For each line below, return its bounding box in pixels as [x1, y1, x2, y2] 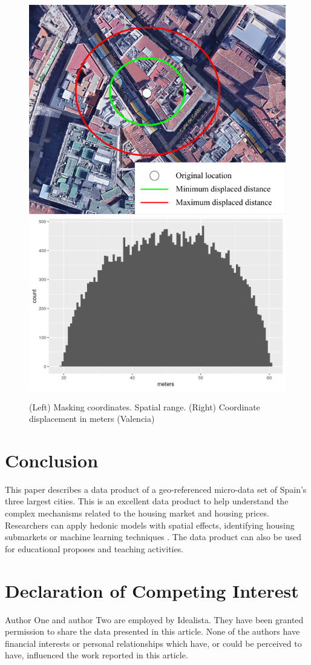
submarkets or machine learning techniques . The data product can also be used [5, 530, 302, 543]
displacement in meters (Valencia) [29, 412, 155, 425]
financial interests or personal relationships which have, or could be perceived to [5, 637, 302, 649]
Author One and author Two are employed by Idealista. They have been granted [5, 613, 304, 626]
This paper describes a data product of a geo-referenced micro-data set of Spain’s [5, 483, 307, 495]
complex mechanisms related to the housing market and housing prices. [5, 507, 269, 520]
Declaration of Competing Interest [5, 578, 299, 603]
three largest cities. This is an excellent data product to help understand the [5, 495, 289, 507]
